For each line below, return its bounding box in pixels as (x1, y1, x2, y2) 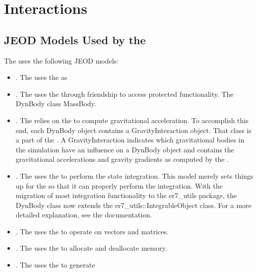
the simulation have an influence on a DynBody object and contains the (15, 144, 234, 154)
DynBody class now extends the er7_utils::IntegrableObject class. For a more (15, 200, 252, 210)
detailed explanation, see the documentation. (15, 209, 152, 220)
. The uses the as (15, 72, 67, 82)
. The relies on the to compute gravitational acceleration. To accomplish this (15, 115, 249, 125)
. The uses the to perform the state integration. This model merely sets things (15, 170, 254, 181)
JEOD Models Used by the (4, 32, 146, 47)
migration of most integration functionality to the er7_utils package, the (15, 190, 237, 201)
